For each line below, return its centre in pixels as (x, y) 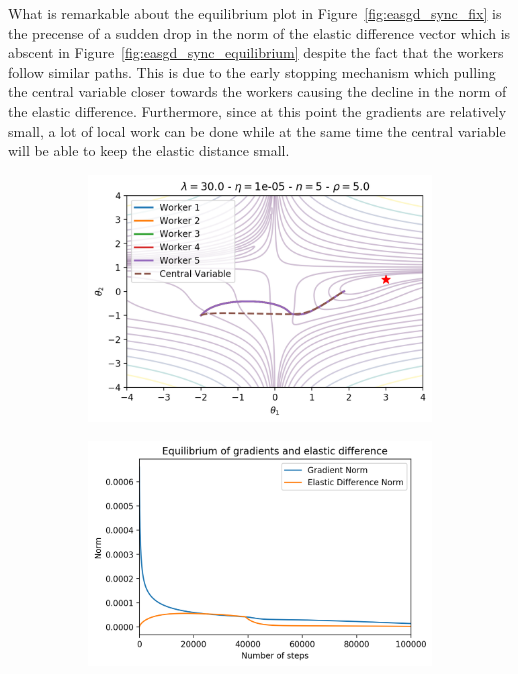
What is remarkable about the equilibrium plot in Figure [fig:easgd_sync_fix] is (255, 13)
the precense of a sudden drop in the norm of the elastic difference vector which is (259, 32)
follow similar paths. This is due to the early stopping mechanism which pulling (252, 71)
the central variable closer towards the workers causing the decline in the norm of (257, 91)
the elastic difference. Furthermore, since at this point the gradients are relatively (257, 110)
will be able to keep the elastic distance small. (149, 150)
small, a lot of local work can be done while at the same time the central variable (257, 130)
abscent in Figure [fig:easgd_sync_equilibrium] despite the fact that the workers (256, 52)
